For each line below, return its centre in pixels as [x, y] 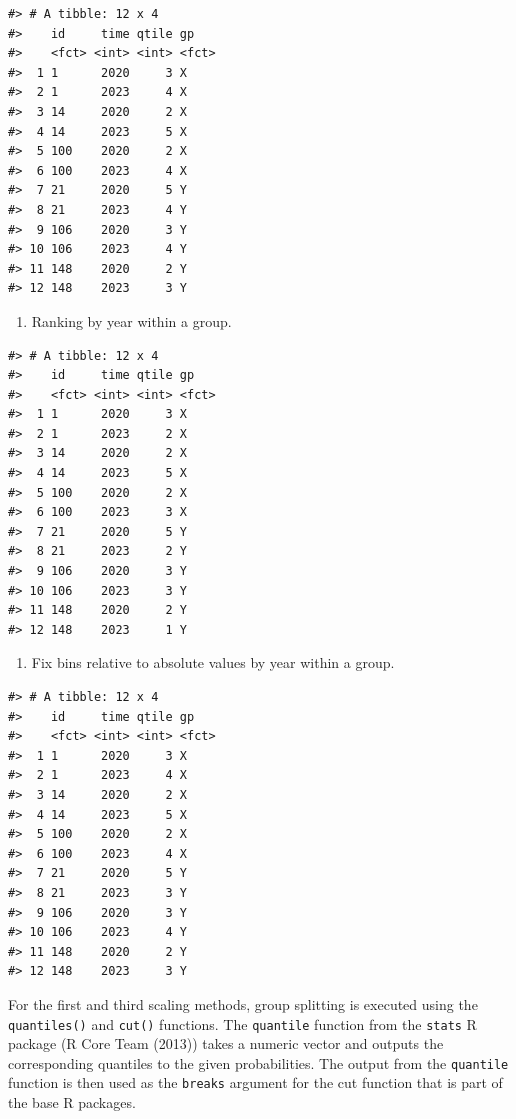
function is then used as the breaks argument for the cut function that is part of [255, 1082]
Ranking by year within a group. [131, 320]
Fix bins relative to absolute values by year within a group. [213, 662]
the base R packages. [72, 1102]
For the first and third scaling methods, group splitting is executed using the [243, 1003]
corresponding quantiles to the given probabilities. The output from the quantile [258, 1062]
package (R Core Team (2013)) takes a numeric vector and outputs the [226, 1043]
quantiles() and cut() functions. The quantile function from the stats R [242, 1023]
